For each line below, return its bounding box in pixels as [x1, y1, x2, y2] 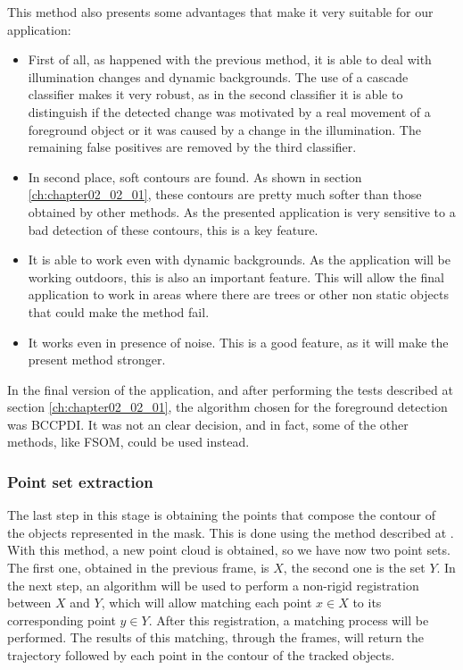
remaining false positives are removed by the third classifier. [28, 138, 357, 156]
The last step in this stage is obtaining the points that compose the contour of [7, 506, 436, 524]
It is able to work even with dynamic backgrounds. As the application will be [28, 250, 451, 269]
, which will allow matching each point [101, 593, 312, 612]
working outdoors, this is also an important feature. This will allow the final [28, 267, 444, 286]
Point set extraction [7, 470, 153, 492]
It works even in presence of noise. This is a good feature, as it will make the [28, 332, 449, 351]
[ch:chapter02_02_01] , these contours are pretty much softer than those [28, 185, 422, 204]
